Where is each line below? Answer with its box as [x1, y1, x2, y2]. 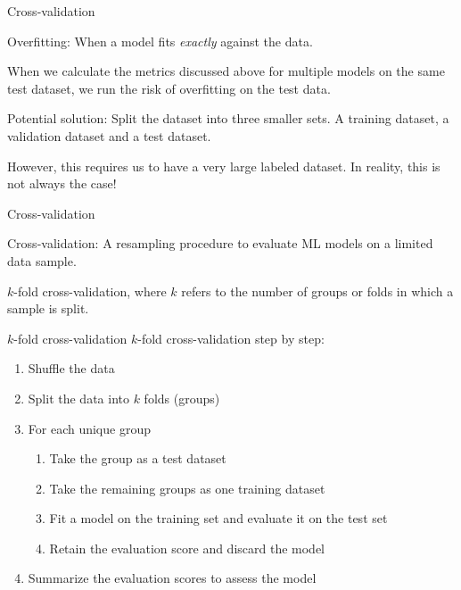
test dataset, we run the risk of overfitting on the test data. [7, 79, 331, 97]
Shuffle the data [28, 359, 115, 378]
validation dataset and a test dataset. [7, 126, 211, 145]
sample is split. [7, 299, 89, 318]
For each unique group [28, 419, 151, 437]
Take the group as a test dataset [49, 449, 226, 468]
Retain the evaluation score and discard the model [49, 538, 325, 557]
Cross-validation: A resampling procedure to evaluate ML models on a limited [7, 234, 433, 253]
